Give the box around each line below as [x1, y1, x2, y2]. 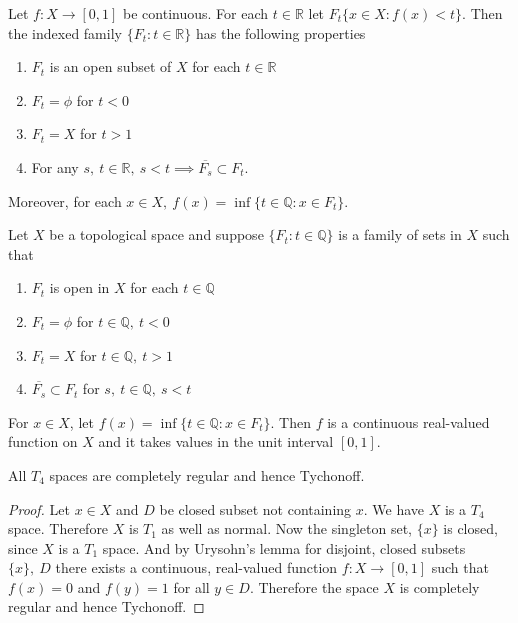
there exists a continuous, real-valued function [55, 557, 338, 578]
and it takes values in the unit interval [98, 431, 334, 452]
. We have [363, 498, 425, 519]
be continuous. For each [123, 3, 269, 23]
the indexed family [8, 22, 122, 43]
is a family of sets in [338, 224, 462, 245]
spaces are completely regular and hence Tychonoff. [49, 464, 365, 485]
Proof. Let [8, 498, 70, 519]
